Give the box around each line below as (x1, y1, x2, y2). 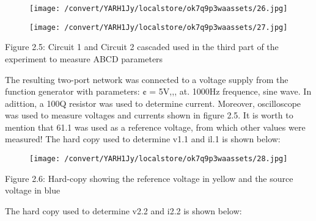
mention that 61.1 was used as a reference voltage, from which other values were (5, 120, 306, 133)
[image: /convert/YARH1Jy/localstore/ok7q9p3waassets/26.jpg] (29, 4, 288, 13)
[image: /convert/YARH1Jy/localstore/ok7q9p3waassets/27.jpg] (29, 23, 288, 32)
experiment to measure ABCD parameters (5, 52, 163, 65)
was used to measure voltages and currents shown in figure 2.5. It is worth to (5, 109, 293, 121)
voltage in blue (5, 184, 61, 197)
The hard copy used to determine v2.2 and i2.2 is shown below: (5, 204, 242, 217)
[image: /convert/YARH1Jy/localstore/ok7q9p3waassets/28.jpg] (29, 154, 288, 164)
